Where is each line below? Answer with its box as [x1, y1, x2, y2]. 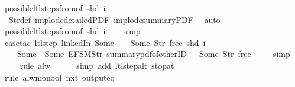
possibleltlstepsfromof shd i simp [4, 25, 141, 37]
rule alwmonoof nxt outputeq [4, 71, 115, 83]
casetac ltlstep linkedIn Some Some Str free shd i [4, 36, 206, 48]
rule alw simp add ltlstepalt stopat [20, 59, 174, 71]
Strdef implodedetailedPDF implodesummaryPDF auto [8, 13, 221, 25]
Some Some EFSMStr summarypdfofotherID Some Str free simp [17, 48, 290, 60]
